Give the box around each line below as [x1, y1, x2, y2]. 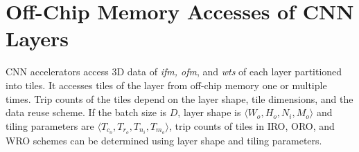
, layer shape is [177, 105, 241, 120]
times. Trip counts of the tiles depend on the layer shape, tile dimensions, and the [6, 91, 353, 106]
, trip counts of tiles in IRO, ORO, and [168, 118, 335, 133]
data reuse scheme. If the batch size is [6, 105, 167, 120]
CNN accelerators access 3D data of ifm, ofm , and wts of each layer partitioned [6, 64, 342, 79]
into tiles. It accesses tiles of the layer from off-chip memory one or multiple [6, 77, 327, 92]
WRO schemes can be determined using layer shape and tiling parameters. [6, 133, 322, 147]
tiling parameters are [6, 118, 94, 133]
